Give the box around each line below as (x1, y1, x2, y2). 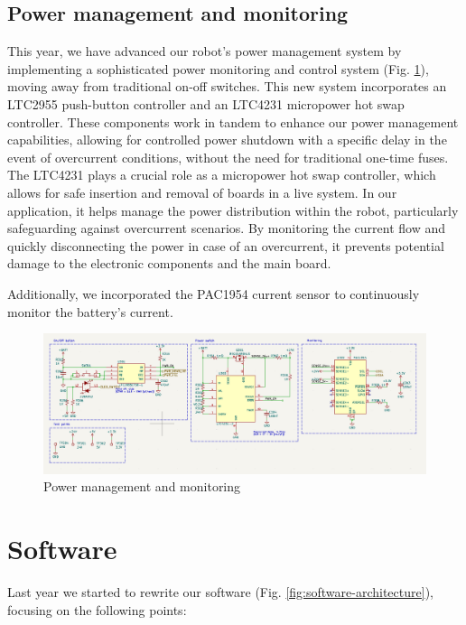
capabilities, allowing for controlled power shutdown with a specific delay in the (7, 130, 447, 149)
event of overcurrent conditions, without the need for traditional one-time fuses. (7, 147, 449, 166)
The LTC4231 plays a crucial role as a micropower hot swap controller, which (7, 165, 436, 184)
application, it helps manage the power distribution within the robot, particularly (7, 201, 459, 219)
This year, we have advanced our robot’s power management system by (7, 42, 402, 61)
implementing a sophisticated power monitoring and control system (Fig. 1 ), (7, 59, 429, 78)
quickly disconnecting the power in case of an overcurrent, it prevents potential (7, 236, 444, 255)
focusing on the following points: (7, 600, 187, 619)
